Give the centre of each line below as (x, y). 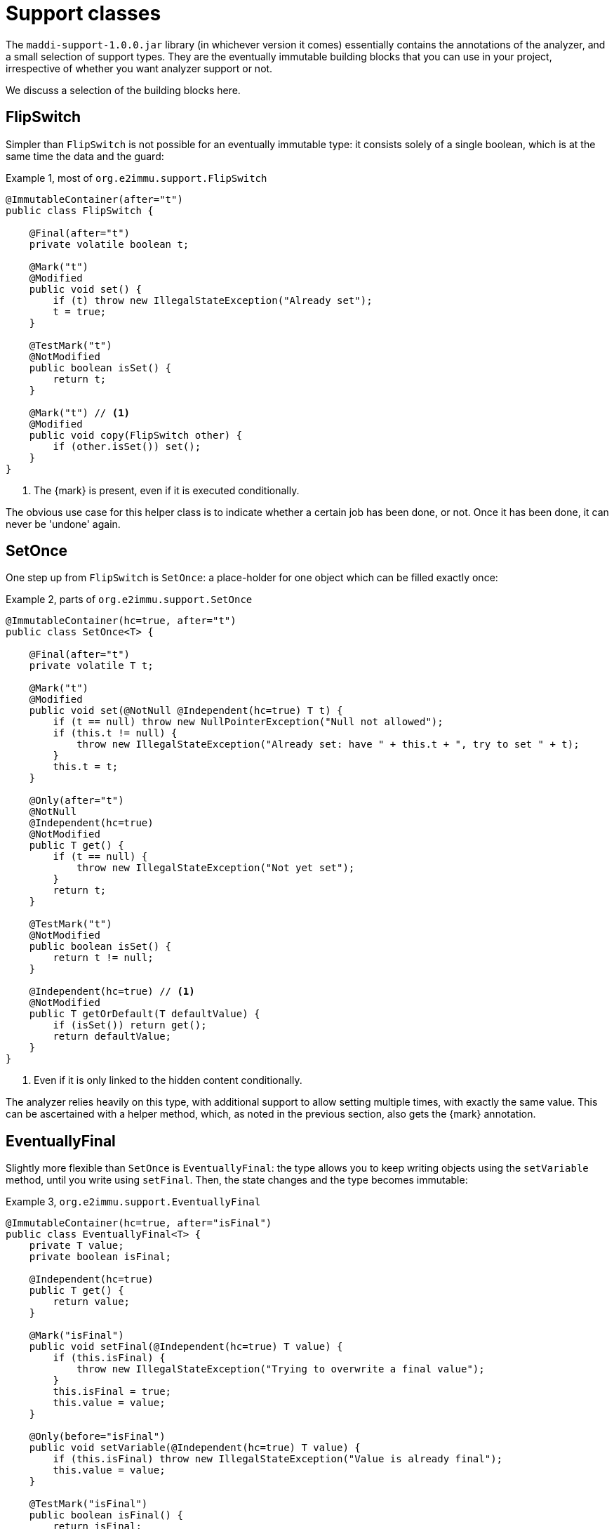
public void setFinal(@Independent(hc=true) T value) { (186, 1347)
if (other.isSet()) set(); (127, 446)
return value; (92, 1302)
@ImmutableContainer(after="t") (94, 199)
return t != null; (103, 958)
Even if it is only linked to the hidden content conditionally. (168, 1080)
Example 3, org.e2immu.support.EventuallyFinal (133, 1202)
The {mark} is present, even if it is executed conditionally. (167, 490)
